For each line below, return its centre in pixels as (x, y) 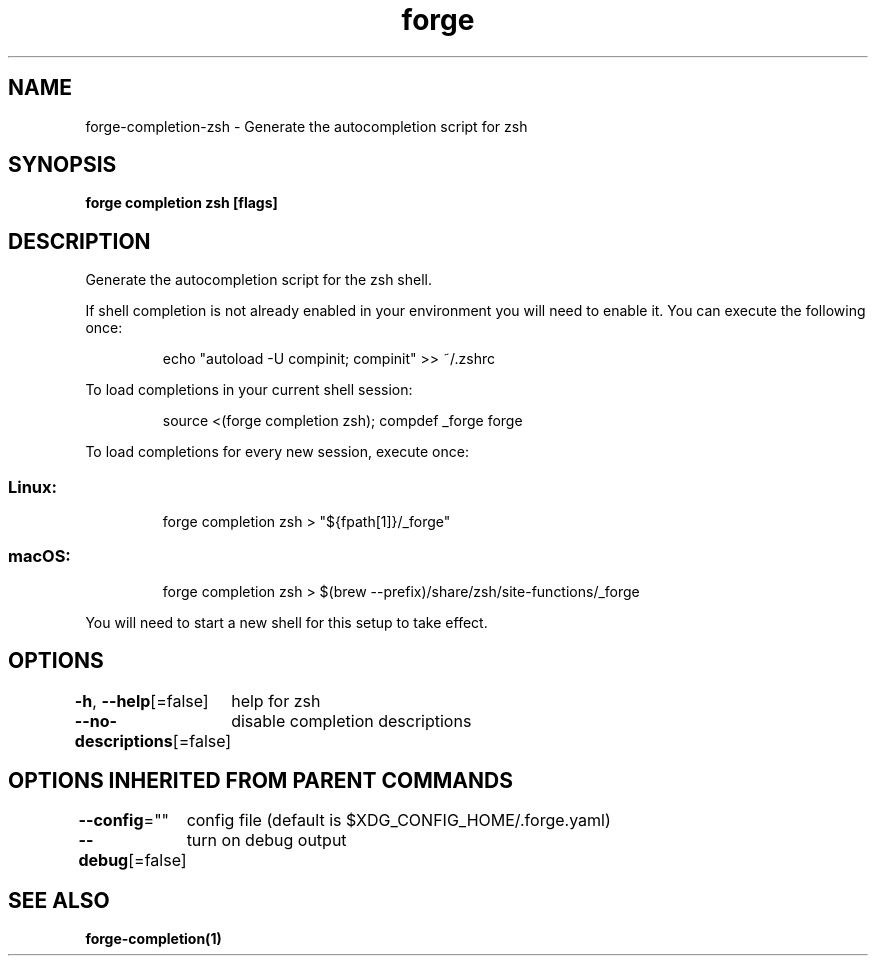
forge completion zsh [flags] (181, 203)
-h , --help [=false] (141, 700)
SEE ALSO (59, 900)
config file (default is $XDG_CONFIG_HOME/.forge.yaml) (398, 820)
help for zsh (276, 700)
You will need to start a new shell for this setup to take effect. (286, 622)
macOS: (39, 556)
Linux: (33, 486)
